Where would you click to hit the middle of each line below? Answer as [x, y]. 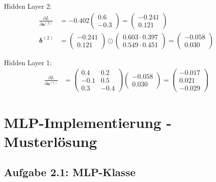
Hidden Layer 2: [28, 6]
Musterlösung [51, 141]
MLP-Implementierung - [88, 122]
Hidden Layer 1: [28, 62]
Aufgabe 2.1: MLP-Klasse [70, 172]
